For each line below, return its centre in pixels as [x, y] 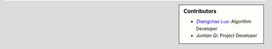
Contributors [200, 11]
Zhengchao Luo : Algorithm [224, 21]
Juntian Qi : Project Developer [227, 35]
